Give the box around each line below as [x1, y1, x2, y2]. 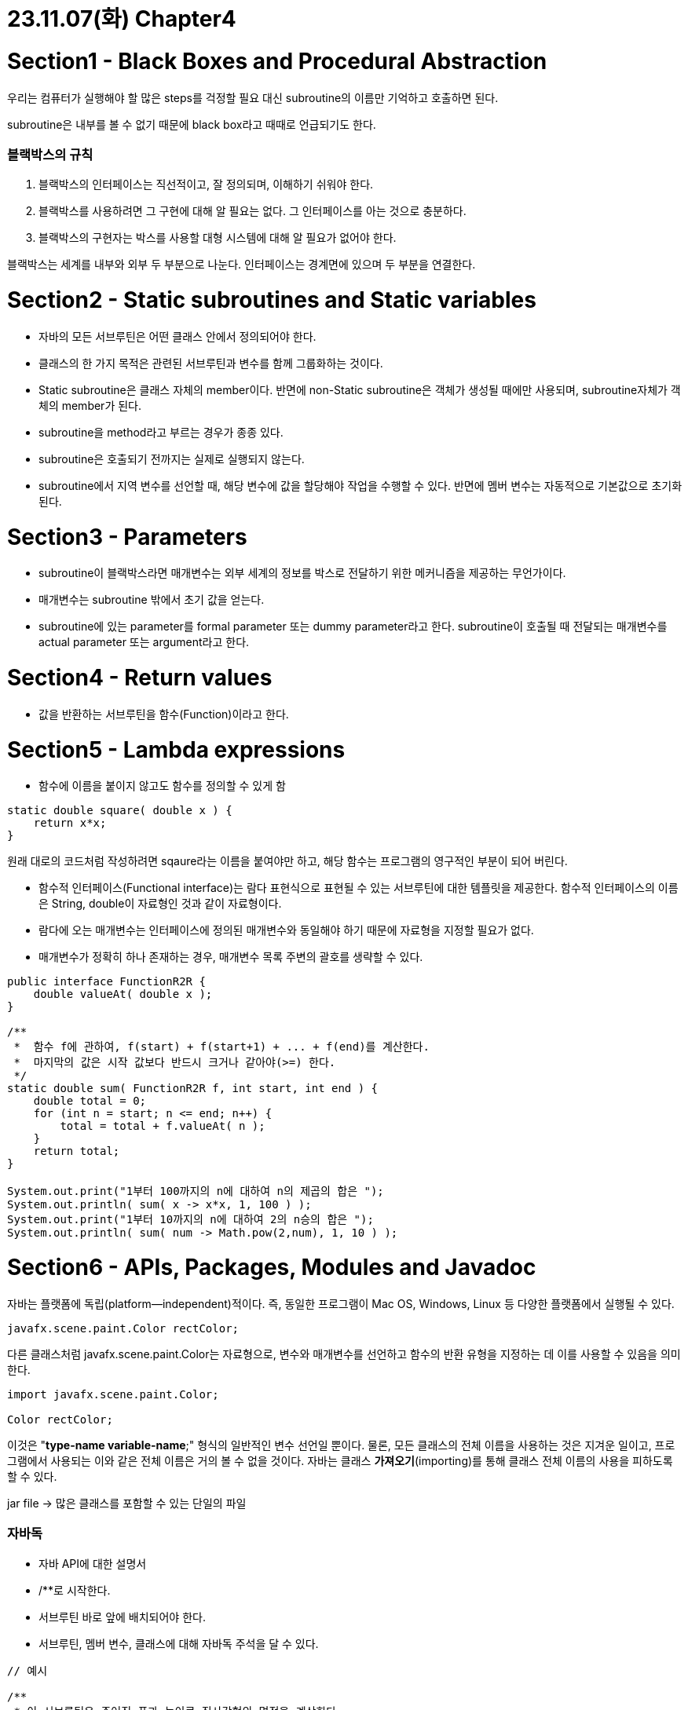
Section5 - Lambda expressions [7, 736, 346, 763]
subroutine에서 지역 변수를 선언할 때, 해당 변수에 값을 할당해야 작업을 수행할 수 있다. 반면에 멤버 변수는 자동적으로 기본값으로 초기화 [38, 478, 683, 492]
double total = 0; [33, 1094, 147, 1108]
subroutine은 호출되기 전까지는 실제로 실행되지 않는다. [38, 451, 305, 466]
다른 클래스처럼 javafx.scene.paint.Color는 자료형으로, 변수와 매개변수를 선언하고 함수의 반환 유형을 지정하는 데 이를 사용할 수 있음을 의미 [7, 1346, 681, 1361]
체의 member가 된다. [38, 398, 142, 412]
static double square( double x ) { [7, 804, 232, 817]
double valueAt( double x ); [33, 988, 213, 1001]
